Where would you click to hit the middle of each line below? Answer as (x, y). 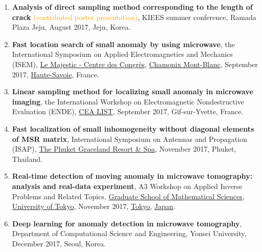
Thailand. (27, 159)
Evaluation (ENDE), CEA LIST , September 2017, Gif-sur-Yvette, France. (128, 111)
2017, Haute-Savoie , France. (56, 74)
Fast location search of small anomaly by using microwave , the (123, 44)
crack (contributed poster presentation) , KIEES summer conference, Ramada (134, 17)
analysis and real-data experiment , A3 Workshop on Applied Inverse (127, 186)
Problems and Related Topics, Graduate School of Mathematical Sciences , (128, 196)
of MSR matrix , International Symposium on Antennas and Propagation (129, 139)
